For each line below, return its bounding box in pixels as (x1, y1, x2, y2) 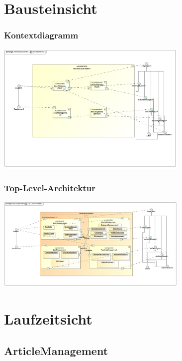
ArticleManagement (4, 343, 108, 358)
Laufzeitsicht (4, 308, 92, 329)
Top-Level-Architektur (4, 182, 95, 194)
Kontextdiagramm (4, 29, 79, 41)
